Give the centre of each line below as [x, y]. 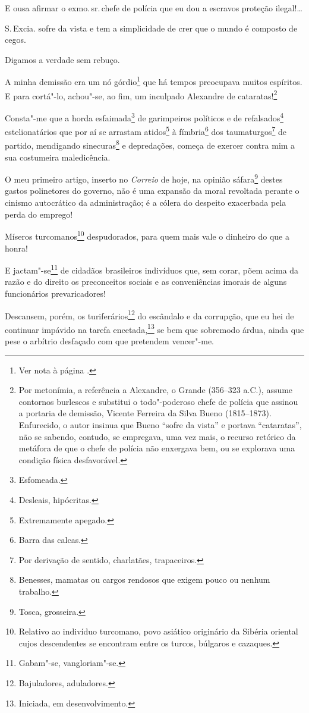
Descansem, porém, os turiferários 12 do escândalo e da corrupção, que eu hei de [149, 315]
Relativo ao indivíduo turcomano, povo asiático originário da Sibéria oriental [158, 631]
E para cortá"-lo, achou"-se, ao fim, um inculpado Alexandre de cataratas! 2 [141, 95]
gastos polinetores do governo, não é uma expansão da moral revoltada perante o [152, 191]
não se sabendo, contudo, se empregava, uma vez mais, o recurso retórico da [157, 436]
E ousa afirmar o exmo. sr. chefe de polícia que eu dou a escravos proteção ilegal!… [154, 8]
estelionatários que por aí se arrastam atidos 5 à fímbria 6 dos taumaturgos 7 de [146, 131]
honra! [16, 248]
